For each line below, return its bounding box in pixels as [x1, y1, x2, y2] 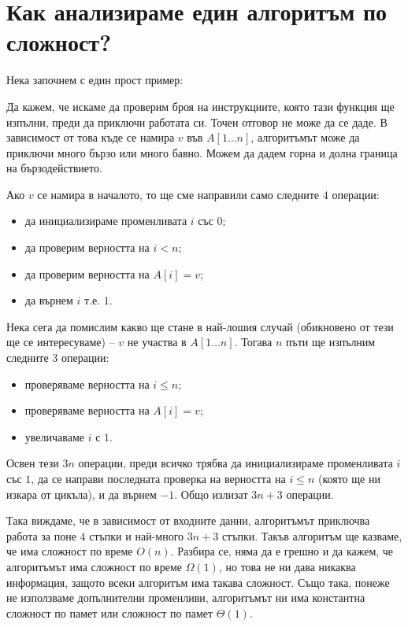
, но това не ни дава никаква [218, 558, 356, 574]
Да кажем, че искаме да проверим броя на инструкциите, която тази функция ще [6, 98, 395, 114]
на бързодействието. [6, 160, 102, 176]
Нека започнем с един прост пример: [6, 72, 184, 88]
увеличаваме [24, 428, 84, 444]
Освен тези [6, 455, 59, 471]
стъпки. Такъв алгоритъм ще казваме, [221, 527, 402, 544]
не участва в [127, 334, 187, 350]
